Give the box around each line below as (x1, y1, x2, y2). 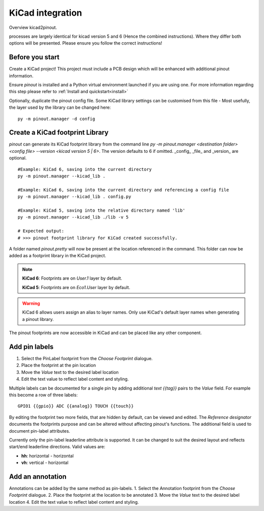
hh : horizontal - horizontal (21, 453, 74, 459)
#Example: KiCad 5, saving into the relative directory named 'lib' (18, 208, 185, 213)
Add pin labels (9, 342, 54, 351)
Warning (22, 300, 40, 306)
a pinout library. (22, 316, 54, 322)
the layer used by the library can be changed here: (9, 104, 111, 110)
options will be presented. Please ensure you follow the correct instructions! (9, 40, 162, 46)
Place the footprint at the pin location (21, 363, 96, 368)
